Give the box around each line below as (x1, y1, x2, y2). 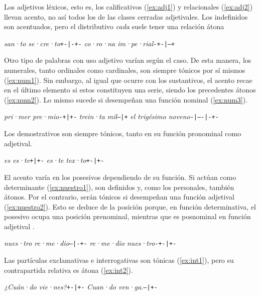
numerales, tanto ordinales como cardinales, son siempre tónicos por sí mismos (4, 65, 245, 75)
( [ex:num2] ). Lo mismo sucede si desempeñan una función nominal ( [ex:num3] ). (4, 94, 248, 105)
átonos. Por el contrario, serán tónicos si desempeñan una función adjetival (4, 191, 234, 202)
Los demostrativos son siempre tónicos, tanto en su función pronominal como (4, 128, 241, 139)
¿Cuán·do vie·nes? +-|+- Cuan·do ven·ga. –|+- (4, 281, 158, 292)
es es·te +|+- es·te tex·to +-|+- (4, 155, 104, 165)
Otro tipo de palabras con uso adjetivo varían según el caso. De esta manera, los (4, 55, 251, 65)
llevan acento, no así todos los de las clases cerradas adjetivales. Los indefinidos (4, 11, 248, 22)
